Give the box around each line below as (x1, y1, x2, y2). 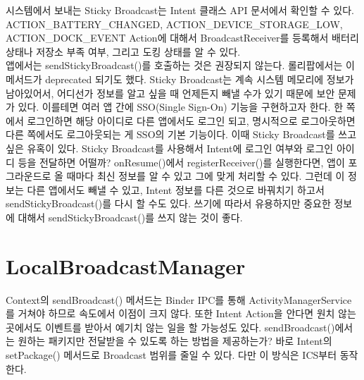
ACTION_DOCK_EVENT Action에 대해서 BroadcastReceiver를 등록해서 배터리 (6, 30, 359, 45)
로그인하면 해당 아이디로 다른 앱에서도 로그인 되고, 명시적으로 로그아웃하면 (27, 113, 356, 128)
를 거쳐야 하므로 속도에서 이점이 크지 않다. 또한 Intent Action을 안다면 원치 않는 (6, 306, 356, 321)
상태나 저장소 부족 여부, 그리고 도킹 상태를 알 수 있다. (6, 44, 241, 59)
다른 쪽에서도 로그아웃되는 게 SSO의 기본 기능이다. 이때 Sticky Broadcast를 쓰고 (6, 127, 357, 142)
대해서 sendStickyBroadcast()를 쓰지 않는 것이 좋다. (18, 209, 243, 224)
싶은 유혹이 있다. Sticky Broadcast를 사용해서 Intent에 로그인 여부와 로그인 (6, 140, 334, 155)
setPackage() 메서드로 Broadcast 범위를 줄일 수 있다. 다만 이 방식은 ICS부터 (6, 348, 337, 362)
